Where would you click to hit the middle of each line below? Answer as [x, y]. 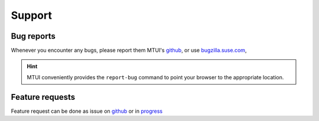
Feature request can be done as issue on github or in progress [87, 111]
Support [32, 15]
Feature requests [43, 97]
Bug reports [33, 36]
